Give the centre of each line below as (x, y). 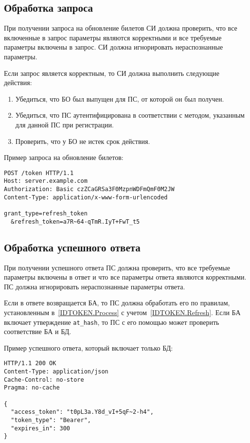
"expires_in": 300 (41, 428)
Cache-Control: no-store (44, 380)
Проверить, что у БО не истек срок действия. (83, 141)
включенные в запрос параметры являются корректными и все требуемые (113, 37)
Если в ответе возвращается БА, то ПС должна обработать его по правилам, (117, 303)
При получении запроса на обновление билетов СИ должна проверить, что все (121, 28)
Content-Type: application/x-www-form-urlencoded (86, 197)
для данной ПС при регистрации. (64, 124)
